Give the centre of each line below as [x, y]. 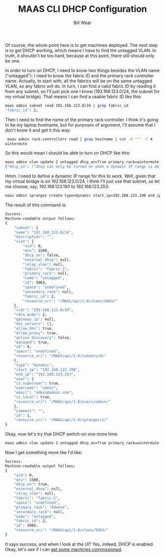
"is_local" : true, [33, 397]
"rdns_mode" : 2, [31, 315]
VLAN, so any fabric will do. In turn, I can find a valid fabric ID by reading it [81, 86]
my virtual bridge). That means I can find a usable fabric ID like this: [73, 97]
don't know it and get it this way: [38, 130]
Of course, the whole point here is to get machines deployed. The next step [82, 45]
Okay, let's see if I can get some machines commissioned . [64, 549]
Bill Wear [82, 23]
